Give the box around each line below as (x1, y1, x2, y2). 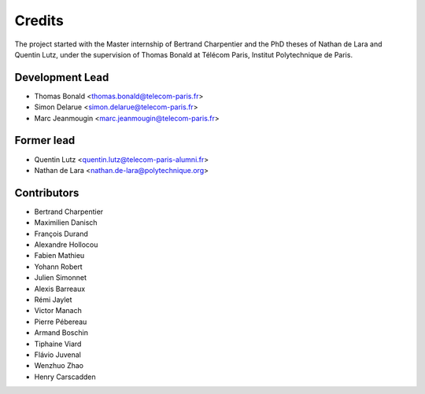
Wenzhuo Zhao (34, 361, 84, 370)
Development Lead (14, 71, 109, 84)
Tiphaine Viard (34, 339, 82, 348)
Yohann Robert (34, 262, 83, 271)
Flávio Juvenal (34, 350, 82, 359)
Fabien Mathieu (34, 251, 85, 260)
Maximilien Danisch (34, 218, 98, 227)
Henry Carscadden (34, 372, 96, 381)
